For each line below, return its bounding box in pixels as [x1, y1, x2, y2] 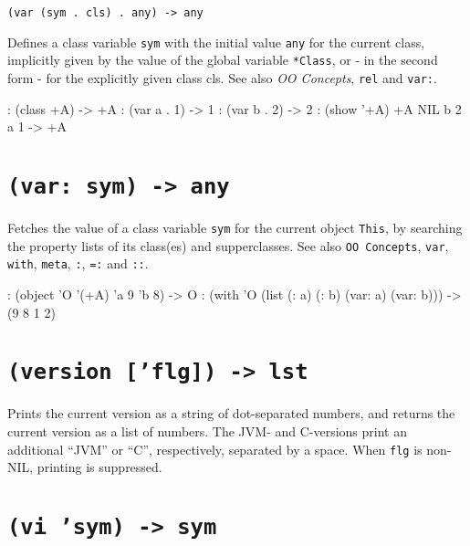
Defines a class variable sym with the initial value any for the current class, [7, 32, 425, 51]
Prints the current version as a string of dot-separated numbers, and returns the [7, 404, 455, 423]
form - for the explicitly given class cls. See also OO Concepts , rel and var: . [7, 68, 437, 87]
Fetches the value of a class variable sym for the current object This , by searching [7, 218, 463, 237]
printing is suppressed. [37, 457, 162, 477]
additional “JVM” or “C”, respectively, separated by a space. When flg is [7, 439, 423, 458]
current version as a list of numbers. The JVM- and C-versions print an [7, 422, 407, 441]
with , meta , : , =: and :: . [7, 254, 149, 273]
